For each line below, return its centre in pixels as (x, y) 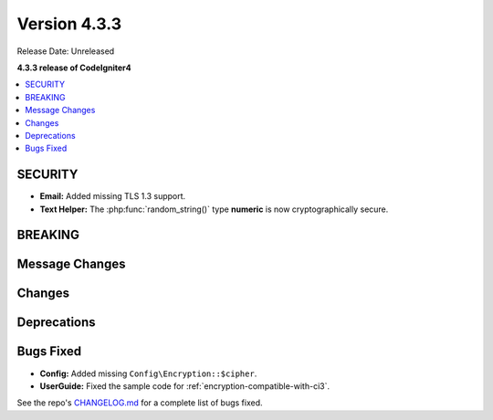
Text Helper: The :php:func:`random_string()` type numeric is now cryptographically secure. (214, 209)
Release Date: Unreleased (66, 51)
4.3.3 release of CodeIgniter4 (74, 68)
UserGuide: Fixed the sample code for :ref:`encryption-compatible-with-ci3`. (185, 386)
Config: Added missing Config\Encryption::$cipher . (148, 373)
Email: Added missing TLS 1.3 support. (113, 196)
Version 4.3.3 (69, 24)
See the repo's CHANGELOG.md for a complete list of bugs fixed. (140, 403)
